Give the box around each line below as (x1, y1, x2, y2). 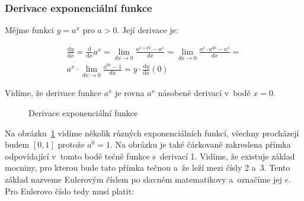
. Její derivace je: (117, 24, 178, 36)
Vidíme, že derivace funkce (5, 87, 101, 99)
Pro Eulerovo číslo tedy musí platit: (5, 184, 135, 197)
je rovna (115, 87, 145, 99)
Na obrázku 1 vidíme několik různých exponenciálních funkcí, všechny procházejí (5, 126, 299, 139)
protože (57, 138, 85, 151)
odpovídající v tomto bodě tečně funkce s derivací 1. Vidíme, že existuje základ (5, 149, 295, 162)
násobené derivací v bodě (158, 87, 251, 99)
